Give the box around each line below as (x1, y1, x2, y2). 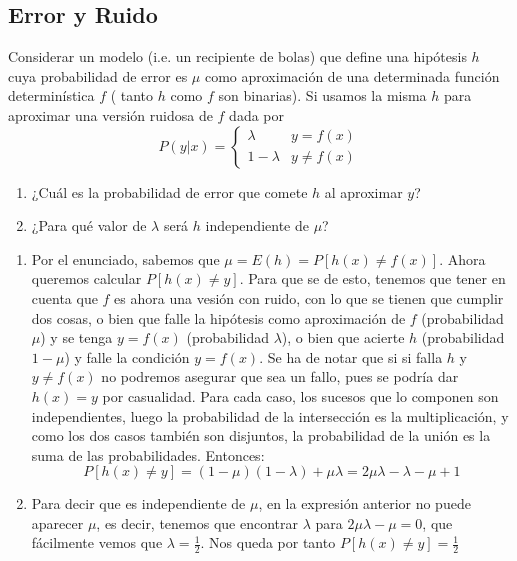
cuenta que (31, 287, 98, 308)
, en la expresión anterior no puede (258, 493, 471, 514)
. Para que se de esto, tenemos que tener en (239, 268, 506, 289)
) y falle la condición (64, 346, 190, 367)
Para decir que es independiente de (31, 493, 246, 514)
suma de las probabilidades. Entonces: (31, 444, 265, 465)
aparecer (31, 512, 84, 533)
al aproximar (324, 181, 403, 202)
